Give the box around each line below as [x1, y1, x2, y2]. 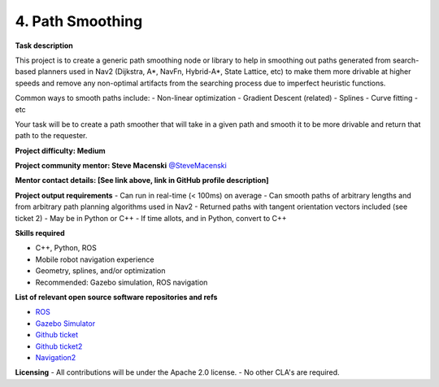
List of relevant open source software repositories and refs [15, 292, 218, 302]
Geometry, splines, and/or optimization [35, 266, 166, 276]
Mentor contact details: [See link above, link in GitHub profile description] [15, 176, 269, 185]
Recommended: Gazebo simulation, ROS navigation [35, 277, 208, 287]
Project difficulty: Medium [15, 146, 106, 155]
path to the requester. [15, 131, 88, 141]
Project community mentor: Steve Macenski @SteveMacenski [15, 161, 227, 171]
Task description [15, 41, 73, 50]
